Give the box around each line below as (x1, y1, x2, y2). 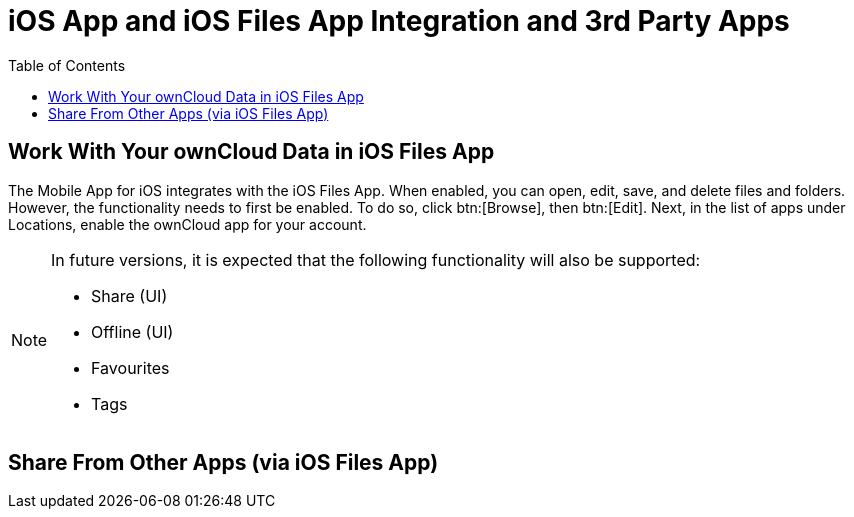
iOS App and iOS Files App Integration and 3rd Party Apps (8, 4, 790, 38)
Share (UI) (91, 285, 168, 306)
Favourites (91, 357, 170, 378)
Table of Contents (8, 56, 126, 74)
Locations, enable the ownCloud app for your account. (8, 215, 367, 233)
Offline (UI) (91, 321, 174, 342)
